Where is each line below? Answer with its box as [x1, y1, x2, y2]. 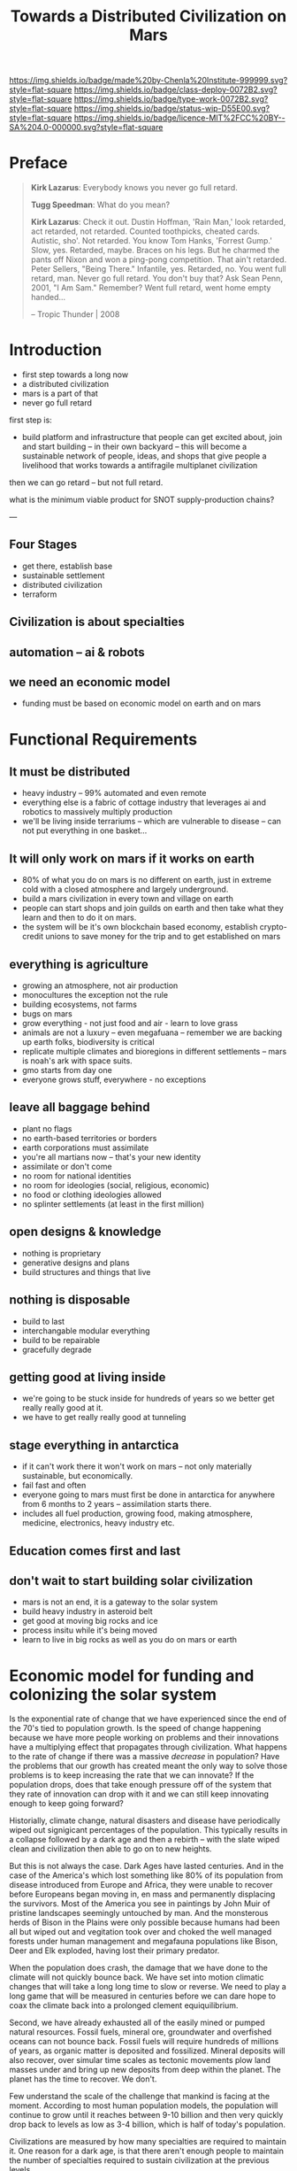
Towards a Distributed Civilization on [10, 6, 287, 27]
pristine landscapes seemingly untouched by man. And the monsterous [9, 1908, 269, 1919]
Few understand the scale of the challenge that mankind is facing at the [9, 2091, 270, 2102]
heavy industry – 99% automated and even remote [21, 788, 207, 799]
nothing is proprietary [21, 1248, 102, 1258]
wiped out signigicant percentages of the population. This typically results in [9, 1825, 288, 1835]
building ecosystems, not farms [21, 999, 137, 1010]
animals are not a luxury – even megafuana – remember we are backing [21, 1027, 283, 1038]
